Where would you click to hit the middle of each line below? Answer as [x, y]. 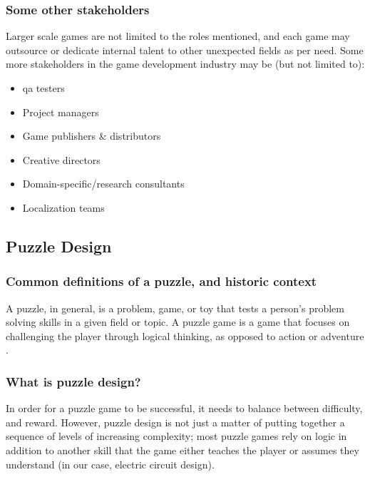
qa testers [43, 88]
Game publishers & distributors [92, 136]
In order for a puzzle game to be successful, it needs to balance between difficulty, [184, 408]
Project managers [61, 112]
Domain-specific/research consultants [103, 184]
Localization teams [63, 207]
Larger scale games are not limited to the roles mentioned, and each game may [178, 36]
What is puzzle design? [73, 381]
